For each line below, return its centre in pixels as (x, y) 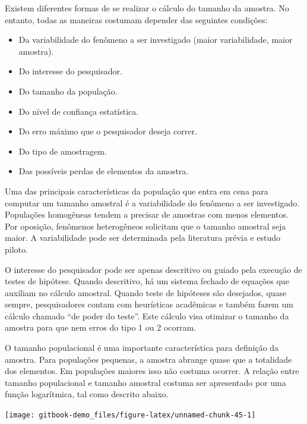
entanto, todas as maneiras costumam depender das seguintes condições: (136, 19)
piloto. (16, 249)
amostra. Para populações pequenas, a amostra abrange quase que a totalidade (148, 359)
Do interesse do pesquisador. (70, 71)
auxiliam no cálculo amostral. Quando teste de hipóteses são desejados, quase (146, 292)
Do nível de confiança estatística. (79, 111)
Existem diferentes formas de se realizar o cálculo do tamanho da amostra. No (147, 8)
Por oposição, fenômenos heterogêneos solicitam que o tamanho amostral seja (145, 226)
